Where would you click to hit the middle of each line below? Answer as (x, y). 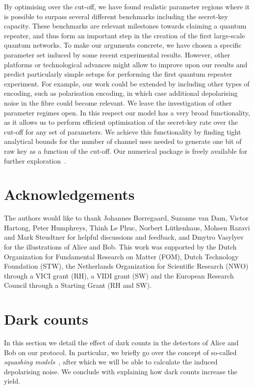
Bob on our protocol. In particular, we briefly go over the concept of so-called (120, 352)
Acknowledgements (69, 194)
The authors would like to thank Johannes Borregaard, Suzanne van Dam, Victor (126, 218)
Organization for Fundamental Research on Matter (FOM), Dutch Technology (121, 256)
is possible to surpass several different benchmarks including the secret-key (116, 16)
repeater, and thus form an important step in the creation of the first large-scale (125, 35)
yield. (12, 381)
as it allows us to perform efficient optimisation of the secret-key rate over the (121, 122)
